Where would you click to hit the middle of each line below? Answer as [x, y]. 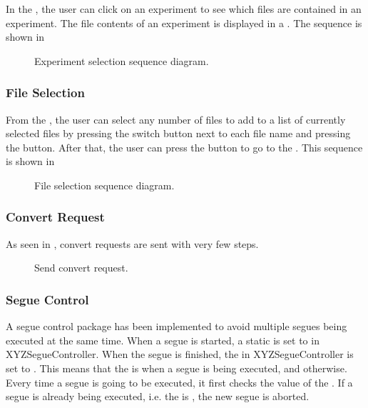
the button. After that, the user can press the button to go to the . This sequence [184, 147]
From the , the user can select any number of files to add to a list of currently [176, 119]
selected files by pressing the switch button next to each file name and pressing [178, 133]
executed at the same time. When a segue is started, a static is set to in [163, 340]
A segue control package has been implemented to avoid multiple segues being [177, 326]
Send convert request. [81, 268]
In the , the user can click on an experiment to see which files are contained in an [184, 9]
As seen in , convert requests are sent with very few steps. [132, 243]
